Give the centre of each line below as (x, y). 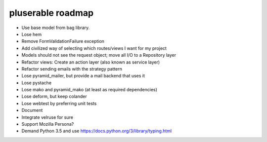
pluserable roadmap (51, 13)
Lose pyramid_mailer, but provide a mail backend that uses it (83, 76)
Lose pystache (37, 83)
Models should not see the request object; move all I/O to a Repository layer (99, 55)
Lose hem (32, 34)
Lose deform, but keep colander (54, 97)
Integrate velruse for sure (47, 117)
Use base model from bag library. (56, 28)
